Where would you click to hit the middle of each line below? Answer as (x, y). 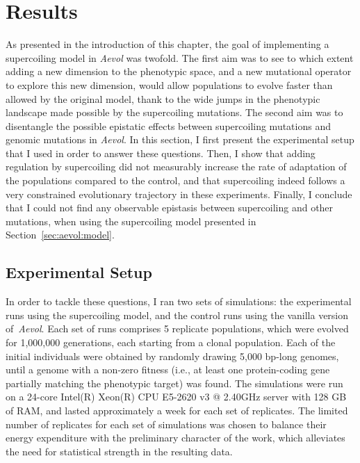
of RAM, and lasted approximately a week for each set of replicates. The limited (177, 410)
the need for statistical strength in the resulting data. (119, 451)
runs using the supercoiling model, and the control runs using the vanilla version (177, 315)
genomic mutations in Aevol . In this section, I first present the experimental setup (180, 139)
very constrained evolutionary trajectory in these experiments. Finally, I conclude (179, 194)
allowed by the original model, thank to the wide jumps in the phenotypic (163, 98)
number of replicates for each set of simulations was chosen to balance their (166, 424)
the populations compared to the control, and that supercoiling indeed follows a (175, 180)
